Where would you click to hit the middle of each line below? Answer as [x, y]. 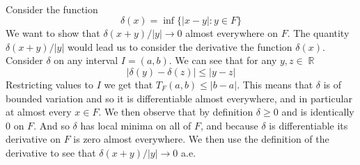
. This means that [275, 84]
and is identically [318, 112]
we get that [128, 84]
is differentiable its [308, 125]
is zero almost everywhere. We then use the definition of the [201, 139]
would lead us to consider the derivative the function [180, 46]
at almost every [39, 112]
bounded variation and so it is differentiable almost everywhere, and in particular [179, 98]
